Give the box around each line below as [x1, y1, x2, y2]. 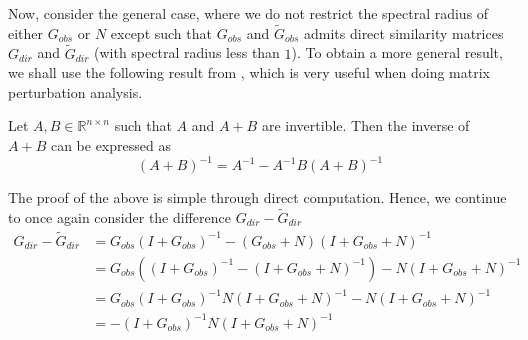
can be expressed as [50, 135, 171, 155]
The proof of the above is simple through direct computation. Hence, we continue [8, 187, 507, 208]
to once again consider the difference [8, 206, 231, 227]
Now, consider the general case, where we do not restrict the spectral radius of [8, 3, 489, 23]
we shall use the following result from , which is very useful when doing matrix [8, 62, 490, 83]
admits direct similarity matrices [303, 22, 504, 43]
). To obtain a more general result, [291, 42, 503, 63]
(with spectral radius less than [94, 42, 280, 63]
